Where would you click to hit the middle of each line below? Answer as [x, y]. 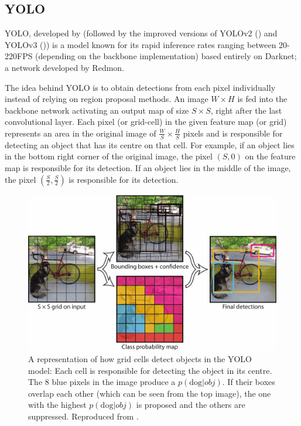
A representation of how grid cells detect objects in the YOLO [140, 359]
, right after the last [246, 110]
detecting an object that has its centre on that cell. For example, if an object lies [150, 144]
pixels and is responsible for [233, 133]
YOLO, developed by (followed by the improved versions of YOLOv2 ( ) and [141, 33]
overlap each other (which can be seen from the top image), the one [150, 393]
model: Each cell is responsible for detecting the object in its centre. [150, 370]
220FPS [19, 56]
